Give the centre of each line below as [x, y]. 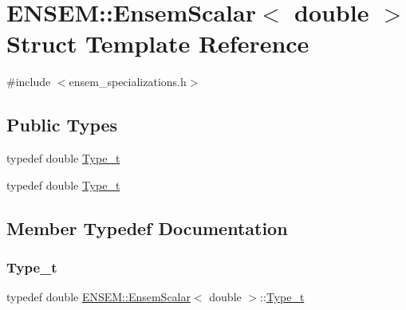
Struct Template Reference [158, 43]
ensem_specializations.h [128, 82]
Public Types [62, 125]
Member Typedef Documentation [147, 228]
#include [29, 82]
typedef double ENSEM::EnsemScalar [99, 297]
